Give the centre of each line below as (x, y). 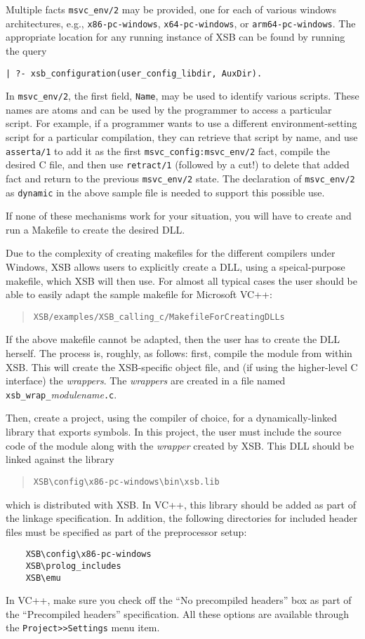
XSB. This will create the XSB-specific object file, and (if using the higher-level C (182, 366)
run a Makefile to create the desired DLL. (95, 229)
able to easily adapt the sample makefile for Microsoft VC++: (139, 294)
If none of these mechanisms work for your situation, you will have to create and (179, 216)
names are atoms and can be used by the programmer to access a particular (169, 109)
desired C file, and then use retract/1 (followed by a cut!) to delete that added (178, 164)
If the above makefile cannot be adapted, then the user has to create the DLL (173, 339)
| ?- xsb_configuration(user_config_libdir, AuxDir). (134, 73)
